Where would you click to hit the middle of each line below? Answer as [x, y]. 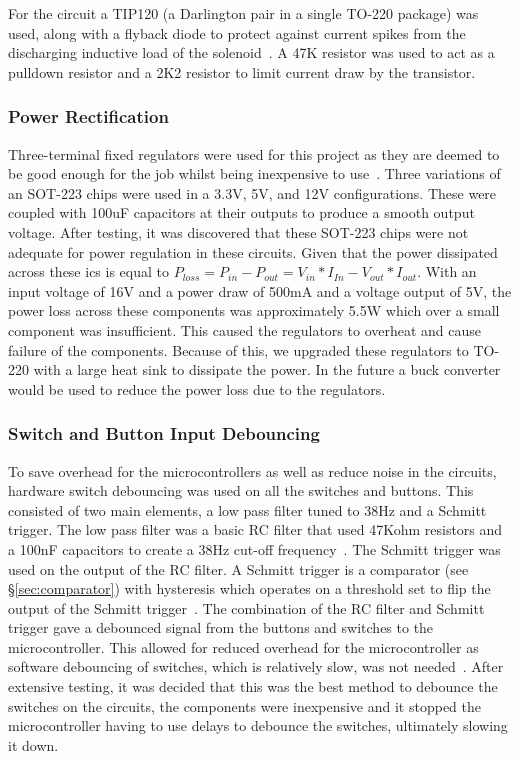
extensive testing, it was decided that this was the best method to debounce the [253, 686]
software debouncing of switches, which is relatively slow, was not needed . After [256, 666]
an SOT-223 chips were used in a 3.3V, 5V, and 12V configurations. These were [252, 192]
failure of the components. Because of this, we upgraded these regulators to [238, 349]
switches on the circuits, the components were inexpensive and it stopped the [245, 705]
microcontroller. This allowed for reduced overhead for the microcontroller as [243, 646]
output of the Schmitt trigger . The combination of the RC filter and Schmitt [246, 607]
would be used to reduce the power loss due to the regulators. [197, 388]
